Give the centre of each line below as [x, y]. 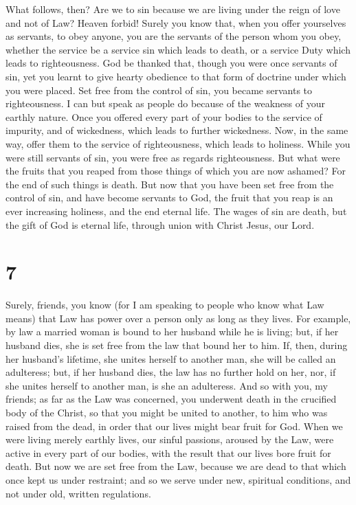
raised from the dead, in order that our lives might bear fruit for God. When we [174, 426]
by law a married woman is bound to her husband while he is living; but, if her [172, 332]
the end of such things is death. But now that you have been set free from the [170, 184]
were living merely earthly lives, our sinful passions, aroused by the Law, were [170, 439]
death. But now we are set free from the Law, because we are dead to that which [176, 466]
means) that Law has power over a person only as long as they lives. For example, [178, 318]
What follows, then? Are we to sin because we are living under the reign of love [173, 9]
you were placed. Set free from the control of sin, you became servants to [159, 90]
